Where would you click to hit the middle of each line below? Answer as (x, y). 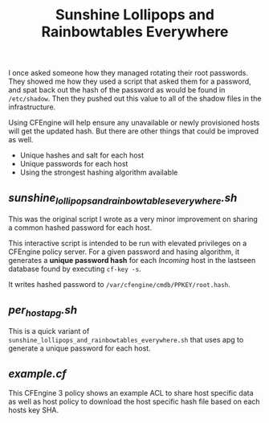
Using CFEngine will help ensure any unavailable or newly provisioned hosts (134, 123)
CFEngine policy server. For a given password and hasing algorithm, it (124, 252)
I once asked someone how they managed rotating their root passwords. (128, 73)
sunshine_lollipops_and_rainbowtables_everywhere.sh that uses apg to (126, 340)
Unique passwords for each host (74, 164)
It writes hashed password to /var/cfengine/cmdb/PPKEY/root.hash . (119, 285)
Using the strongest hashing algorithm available (99, 172)
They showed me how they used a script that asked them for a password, (130, 81)
